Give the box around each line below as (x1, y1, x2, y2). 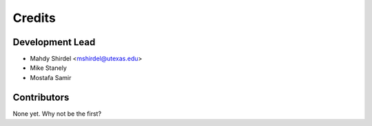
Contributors (12, 91, 70, 103)
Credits (12, 10, 56, 25)
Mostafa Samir (30, 73, 72, 81)
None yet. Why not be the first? (12, 110, 102, 118)
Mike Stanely (30, 64, 67, 72)
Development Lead (12, 36, 96, 48)
